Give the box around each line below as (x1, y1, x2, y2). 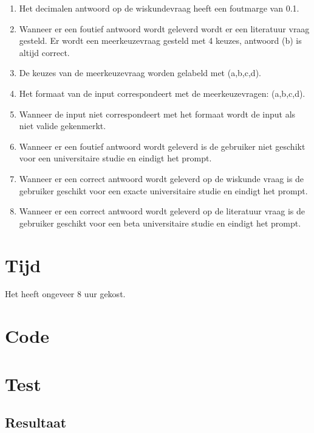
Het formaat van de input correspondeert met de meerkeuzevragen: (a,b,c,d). (19, 86, 305, 99)
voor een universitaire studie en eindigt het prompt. (19, 152, 212, 164)
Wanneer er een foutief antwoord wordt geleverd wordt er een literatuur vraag (19, 22, 310, 35)
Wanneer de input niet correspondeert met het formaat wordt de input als (19, 107, 296, 120)
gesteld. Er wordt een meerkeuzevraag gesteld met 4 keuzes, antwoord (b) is (19, 34, 302, 47)
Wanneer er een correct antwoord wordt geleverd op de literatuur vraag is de (19, 205, 305, 217)
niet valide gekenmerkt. (19, 119, 106, 132)
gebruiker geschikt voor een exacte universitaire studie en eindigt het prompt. (19, 184, 308, 197)
